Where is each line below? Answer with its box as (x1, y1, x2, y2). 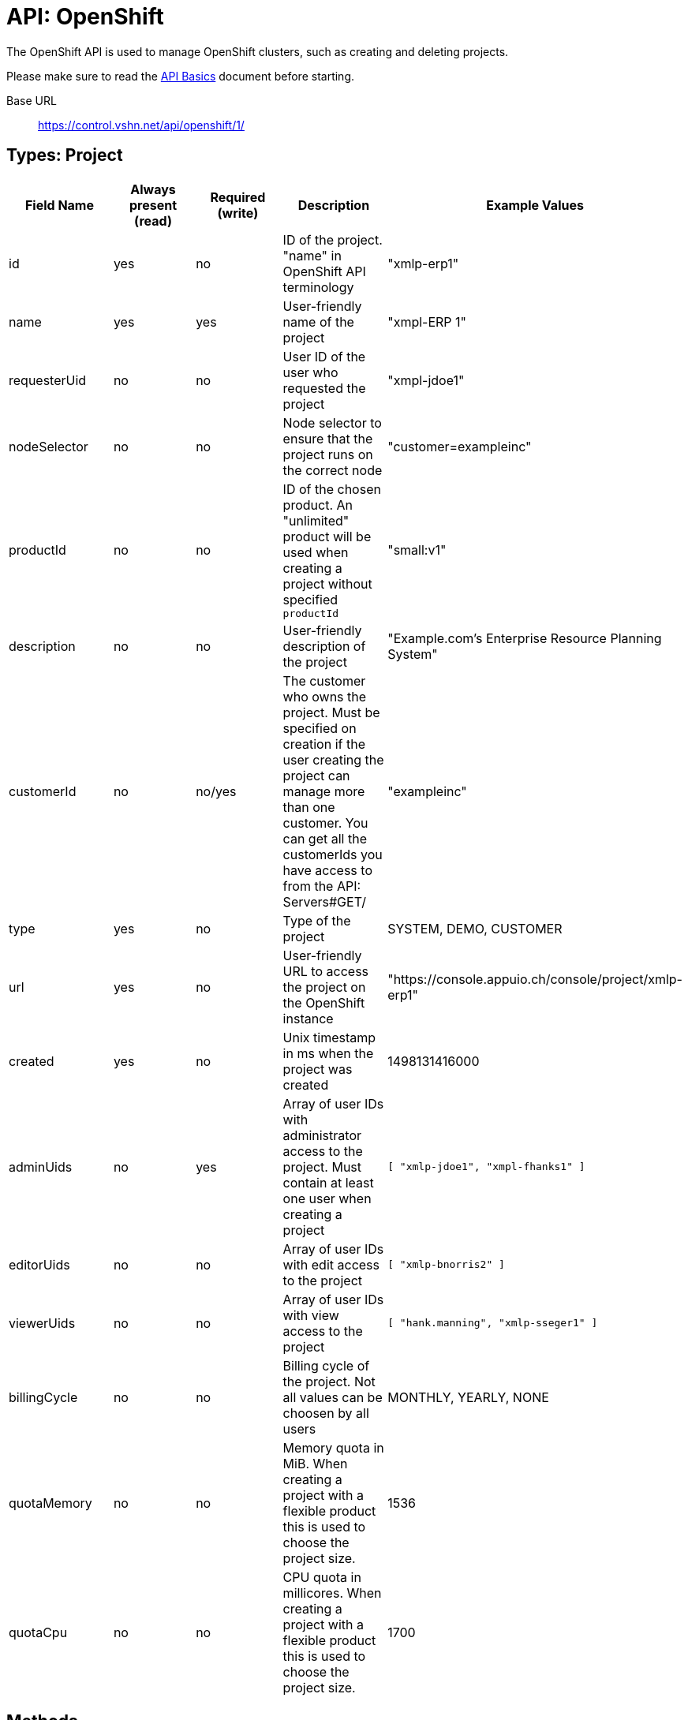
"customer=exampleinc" (387, 438, 532, 454)
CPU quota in (282, 1569, 361, 1585)
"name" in (282, 247, 342, 264)
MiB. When (282, 1455, 348, 1471)
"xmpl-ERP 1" (387, 313, 467, 330)
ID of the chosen (282, 480, 381, 497)
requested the (282, 380, 366, 396)
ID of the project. (282, 231, 383, 248)
